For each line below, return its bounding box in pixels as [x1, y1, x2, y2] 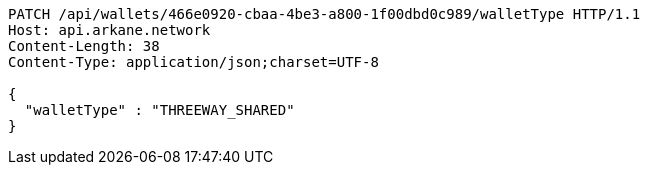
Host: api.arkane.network [8, 22, 211, 38]
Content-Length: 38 [8, 38, 160, 54]
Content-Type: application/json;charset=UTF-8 [8, 54, 379, 70]
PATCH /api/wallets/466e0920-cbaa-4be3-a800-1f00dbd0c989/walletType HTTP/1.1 [8, 6, 641, 22]
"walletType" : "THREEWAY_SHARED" [24, 102, 295, 118]
